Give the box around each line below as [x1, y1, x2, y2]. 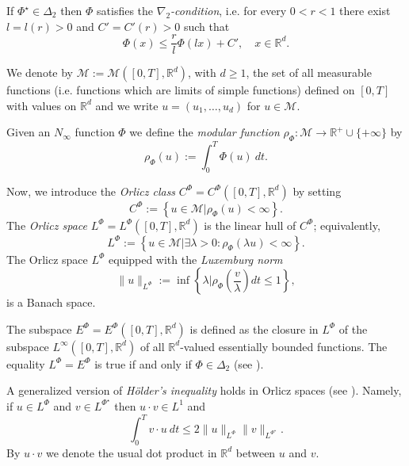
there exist [339, 2, 391, 18]
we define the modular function [129, 124, 280, 140]
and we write [95, 97, 159, 113]
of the [338, 320, 368, 337]
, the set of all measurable [246, 64, 372, 81]
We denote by [6, 64, 73, 81]
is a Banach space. [6, 294, 96, 311]
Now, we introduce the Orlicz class [6, 182, 176, 199]
